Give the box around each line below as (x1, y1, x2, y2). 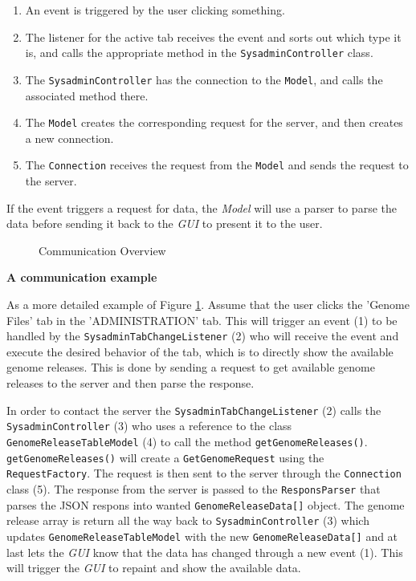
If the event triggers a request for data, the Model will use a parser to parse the (6, 199, 397, 216)
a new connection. (25, 129, 114, 146)
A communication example (6, 269, 157, 286)
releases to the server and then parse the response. (6, 375, 255, 391)
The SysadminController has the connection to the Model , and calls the (25, 71, 383, 87)
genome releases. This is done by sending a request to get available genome (6, 359, 375, 376)
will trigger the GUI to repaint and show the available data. (6, 559, 301, 576)
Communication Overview (39, 242, 166, 258)
